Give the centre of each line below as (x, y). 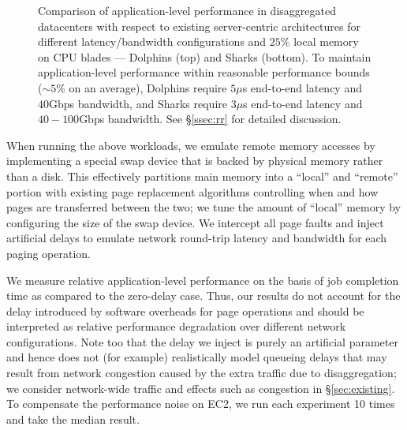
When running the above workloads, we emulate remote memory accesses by (191, 145)
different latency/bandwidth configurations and (152, 41)
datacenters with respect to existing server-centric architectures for (199, 26)
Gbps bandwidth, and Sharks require (138, 103)
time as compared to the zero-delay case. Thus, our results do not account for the (203, 295)
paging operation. (49, 253)
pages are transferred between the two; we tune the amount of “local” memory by (204, 207)
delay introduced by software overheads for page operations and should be (185, 310)
